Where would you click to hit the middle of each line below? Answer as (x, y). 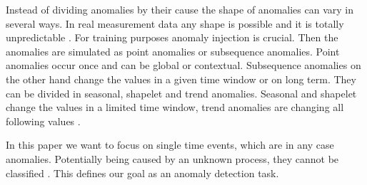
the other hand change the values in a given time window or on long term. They (181, 79)
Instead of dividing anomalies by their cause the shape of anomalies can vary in (180, 9)
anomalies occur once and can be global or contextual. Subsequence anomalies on (183, 65)
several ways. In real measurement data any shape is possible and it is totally (175, 23)
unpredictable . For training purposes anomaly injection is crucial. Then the (172, 37)
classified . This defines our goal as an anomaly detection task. (142, 173)
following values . (43, 121)
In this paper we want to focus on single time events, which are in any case (170, 145)
